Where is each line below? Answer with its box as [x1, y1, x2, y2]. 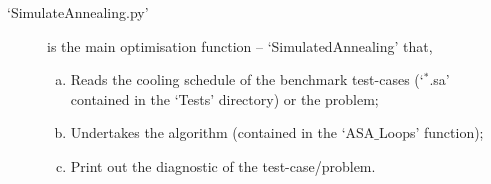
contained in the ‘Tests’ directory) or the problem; [70, 88, 379, 109]
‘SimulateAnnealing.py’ [7, 2, 149, 22]
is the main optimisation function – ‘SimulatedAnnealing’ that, [47, 35, 433, 56]
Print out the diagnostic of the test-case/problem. [70, 155, 376, 176]
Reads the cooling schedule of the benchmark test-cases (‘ [70, 69, 424, 90]
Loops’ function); [378, 122, 484, 143]
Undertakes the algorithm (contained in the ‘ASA [70, 122, 375, 143]
